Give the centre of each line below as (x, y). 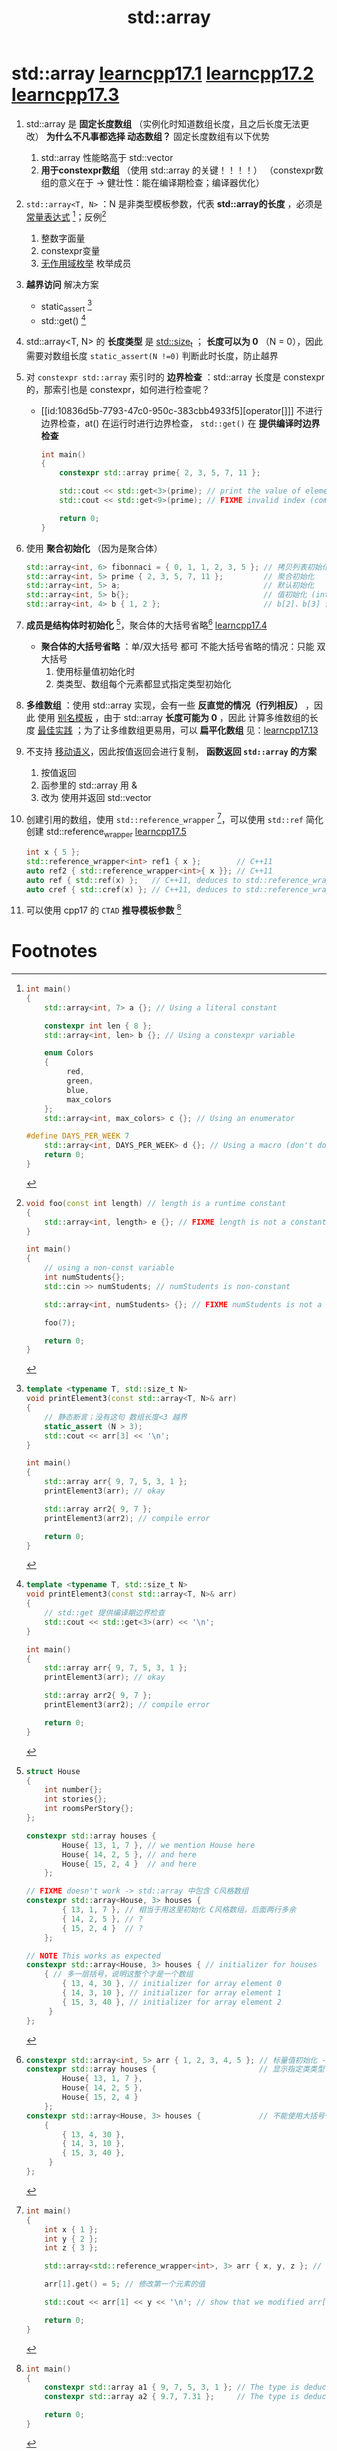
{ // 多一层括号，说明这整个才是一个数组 (119, 1974)
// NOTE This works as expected (93, 1956)
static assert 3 (66, 306)
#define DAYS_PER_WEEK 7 (77, 1136)
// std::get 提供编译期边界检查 (105, 1613)
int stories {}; (76, 1799)
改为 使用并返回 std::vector (96, 797)
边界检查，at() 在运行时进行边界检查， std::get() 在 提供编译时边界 (180, 423)
